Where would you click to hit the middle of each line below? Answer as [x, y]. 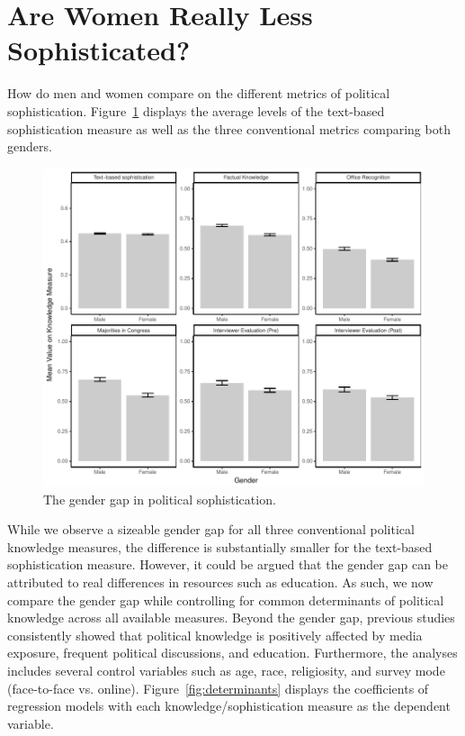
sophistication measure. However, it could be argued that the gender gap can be [228, 564]
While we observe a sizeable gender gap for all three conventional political [211, 529]
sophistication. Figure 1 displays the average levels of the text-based [196, 110]
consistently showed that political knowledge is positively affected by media [215, 635]
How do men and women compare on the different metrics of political [199, 93]
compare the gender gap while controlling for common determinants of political [226, 600]
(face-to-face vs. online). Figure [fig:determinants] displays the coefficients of [218, 688]
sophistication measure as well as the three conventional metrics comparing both [229, 128]
